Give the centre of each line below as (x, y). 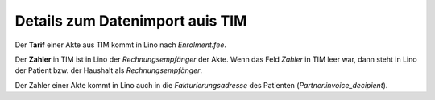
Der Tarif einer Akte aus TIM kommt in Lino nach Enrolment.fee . (121, 45)
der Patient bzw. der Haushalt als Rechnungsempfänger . (109, 70)
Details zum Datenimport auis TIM (131, 21)
